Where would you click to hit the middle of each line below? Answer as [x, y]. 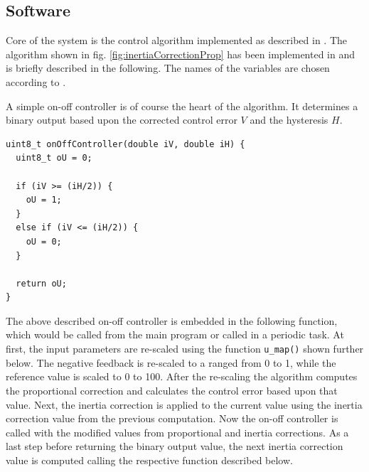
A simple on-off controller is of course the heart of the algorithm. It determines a [182, 106]
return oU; [41, 283]
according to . [36, 81]
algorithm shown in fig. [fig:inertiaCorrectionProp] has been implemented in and [181, 54]
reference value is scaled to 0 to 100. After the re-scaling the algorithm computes [182, 376]
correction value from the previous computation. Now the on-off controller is [172, 418]
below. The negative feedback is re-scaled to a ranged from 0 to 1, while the [171, 362]
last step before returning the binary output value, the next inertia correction [175, 446]
